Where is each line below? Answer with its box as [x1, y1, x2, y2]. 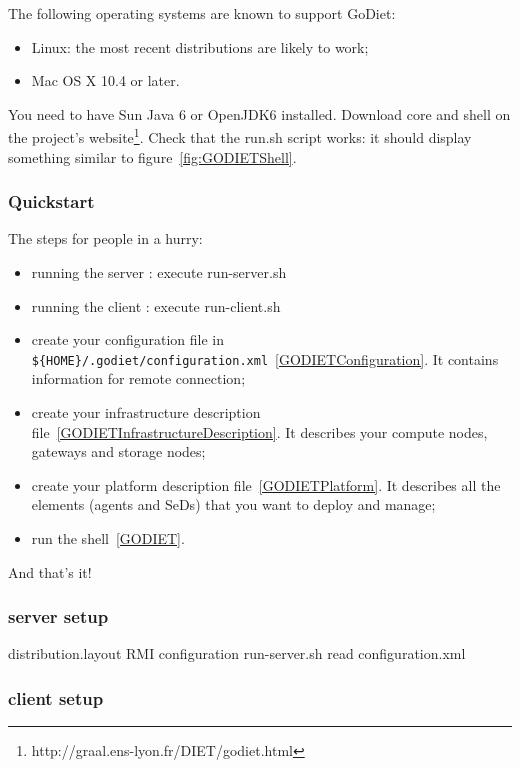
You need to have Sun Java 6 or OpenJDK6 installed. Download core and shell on [8, 103, 511, 124]
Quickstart [8, 189, 95, 214]
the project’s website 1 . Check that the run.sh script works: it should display [8, 124, 472, 148]
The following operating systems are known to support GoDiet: [8, 3, 396, 23]
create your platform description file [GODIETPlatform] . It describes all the [31, 474, 501, 495]
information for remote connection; [31, 368, 246, 389]
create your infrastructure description [31, 402, 261, 423]
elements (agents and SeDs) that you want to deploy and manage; [31, 494, 436, 515]
